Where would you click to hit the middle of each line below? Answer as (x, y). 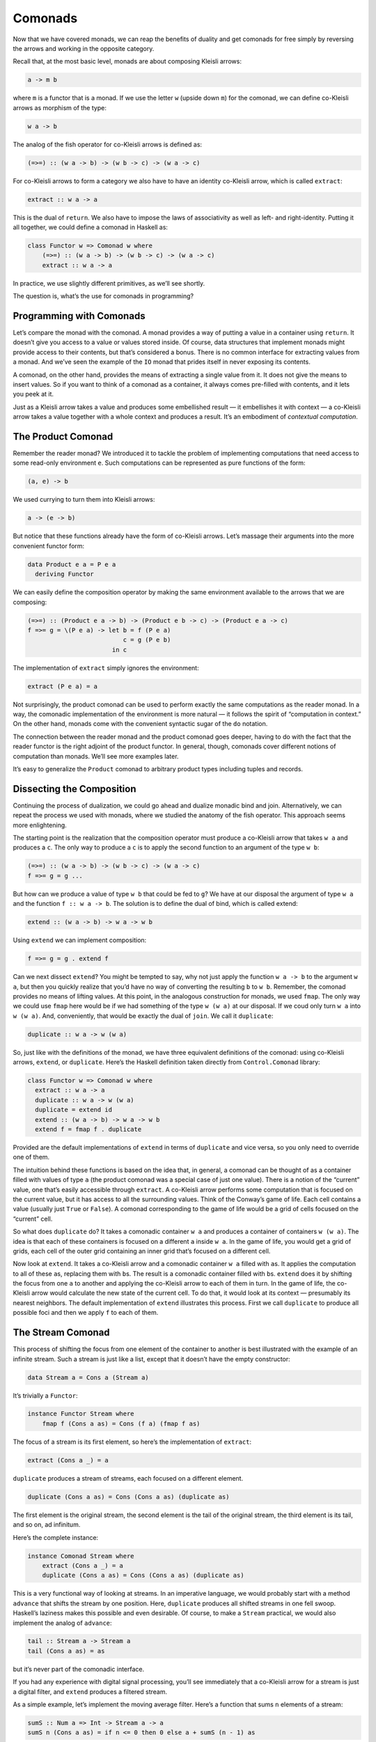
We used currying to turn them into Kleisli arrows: (84, 500)
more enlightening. (40, 825)
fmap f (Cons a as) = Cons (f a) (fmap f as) (121, 1424)
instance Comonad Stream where (81, 1556)
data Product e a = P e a (72, 564)
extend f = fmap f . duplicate (88, 1129)
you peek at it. (33, 394)
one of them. (31, 1157)
